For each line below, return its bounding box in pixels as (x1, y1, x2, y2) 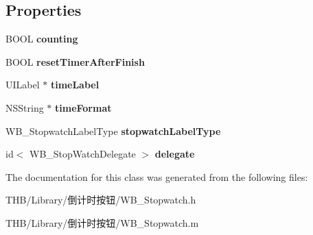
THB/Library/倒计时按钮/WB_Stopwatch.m (5, 215, 199, 230)
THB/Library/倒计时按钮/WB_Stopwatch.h (5, 193, 196, 207)
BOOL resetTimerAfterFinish (5, 54, 145, 69)
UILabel (5, 77, 40, 92)
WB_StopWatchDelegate (30, 147, 136, 161)
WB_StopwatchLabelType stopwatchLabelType (5, 123, 221, 138)
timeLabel (50, 77, 100, 92)
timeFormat (55, 100, 112, 114)
